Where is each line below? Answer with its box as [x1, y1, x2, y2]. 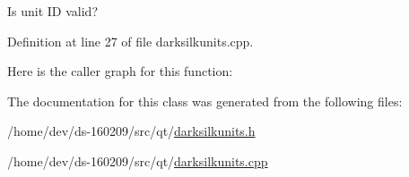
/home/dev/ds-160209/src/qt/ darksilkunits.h [7, 122, 256, 140]
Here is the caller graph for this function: [7, 62, 233, 80]
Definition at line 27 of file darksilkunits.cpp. [7, 31, 254, 50]
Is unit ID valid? [7, 2, 98, 20]
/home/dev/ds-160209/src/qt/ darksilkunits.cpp [7, 151, 268, 170]
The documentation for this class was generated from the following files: [7, 91, 403, 110]
